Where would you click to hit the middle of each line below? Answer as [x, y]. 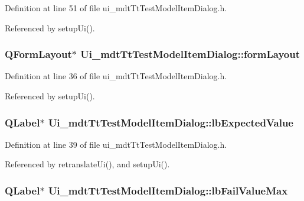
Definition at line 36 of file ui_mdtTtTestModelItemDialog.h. [116, 76]
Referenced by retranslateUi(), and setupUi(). [87, 164]
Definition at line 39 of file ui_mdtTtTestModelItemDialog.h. [116, 144]
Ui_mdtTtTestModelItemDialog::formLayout [190, 54]
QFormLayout [38, 54]
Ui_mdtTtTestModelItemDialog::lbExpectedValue [171, 122]
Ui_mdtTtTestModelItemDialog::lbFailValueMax [168, 190]
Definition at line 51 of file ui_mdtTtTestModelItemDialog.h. [116, 8]
